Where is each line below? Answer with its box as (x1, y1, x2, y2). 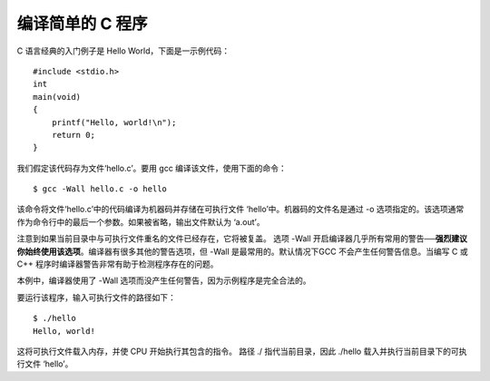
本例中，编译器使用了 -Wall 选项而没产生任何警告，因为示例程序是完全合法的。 (16, 275, 312, 286)
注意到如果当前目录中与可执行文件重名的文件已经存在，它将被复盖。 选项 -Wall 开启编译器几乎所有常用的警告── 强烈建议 (16, 233, 467, 244)
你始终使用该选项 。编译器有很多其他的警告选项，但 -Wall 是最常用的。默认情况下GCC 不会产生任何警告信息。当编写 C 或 (16, 246, 468, 257)
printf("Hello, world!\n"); (51, 117, 177, 127)
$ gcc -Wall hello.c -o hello (33, 184, 168, 194)
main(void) (33, 92, 82, 102)
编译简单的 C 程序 (16, 14, 148, 34)
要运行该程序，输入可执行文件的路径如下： (16, 291, 176, 303)
